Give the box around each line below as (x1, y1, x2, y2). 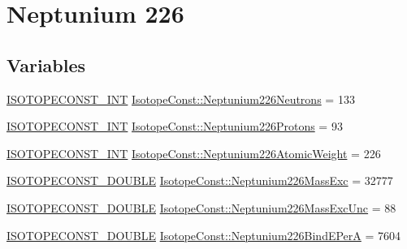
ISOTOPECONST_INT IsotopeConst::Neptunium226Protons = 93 (6, 118, 343, 135)
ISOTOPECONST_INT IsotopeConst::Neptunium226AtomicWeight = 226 (6, 144, 381, 161)
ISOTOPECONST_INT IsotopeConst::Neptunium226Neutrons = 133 (6, 90, 355, 107)
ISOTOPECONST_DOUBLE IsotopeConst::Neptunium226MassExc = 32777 (6, 172, 393, 189)
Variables (6, 52, 86, 77)
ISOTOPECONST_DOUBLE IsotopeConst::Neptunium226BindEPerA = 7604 (6, 226, 401, 243)
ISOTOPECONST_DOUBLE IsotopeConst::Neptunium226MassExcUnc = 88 (6, 199, 396, 216)
